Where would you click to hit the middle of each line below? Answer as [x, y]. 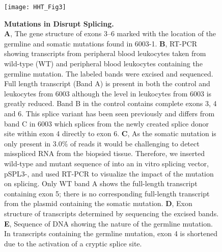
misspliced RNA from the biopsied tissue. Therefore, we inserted [104, 153]
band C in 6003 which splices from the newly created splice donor [107, 123]
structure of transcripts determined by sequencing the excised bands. [112, 213]
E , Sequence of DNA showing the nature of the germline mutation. [108, 223]
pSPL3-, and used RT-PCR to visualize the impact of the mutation [109, 173]
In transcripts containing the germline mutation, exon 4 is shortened [111, 233]
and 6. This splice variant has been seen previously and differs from [109, 113]
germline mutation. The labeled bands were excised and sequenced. [109, 73]
